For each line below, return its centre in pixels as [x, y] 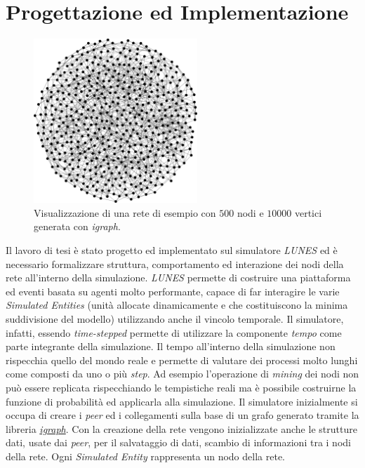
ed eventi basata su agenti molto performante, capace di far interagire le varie [173, 291]
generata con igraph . [77, 226]
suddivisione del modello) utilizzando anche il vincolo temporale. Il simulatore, [175, 319]
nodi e [250, 212]
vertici [308, 212]
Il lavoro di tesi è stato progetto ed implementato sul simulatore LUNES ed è [172, 250]
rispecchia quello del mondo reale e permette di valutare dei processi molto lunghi [182, 360]
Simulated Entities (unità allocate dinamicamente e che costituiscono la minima [177, 305]
